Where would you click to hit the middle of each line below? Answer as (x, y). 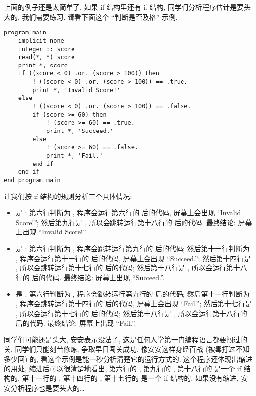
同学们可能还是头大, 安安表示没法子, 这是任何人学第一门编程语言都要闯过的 (126, 339)
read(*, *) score (46, 57)
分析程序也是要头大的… (48, 387)
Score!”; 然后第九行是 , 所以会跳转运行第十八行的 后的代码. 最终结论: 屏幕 (134, 222)
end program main (32, 180)
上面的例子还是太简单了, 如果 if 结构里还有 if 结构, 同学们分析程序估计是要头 (128, 7)
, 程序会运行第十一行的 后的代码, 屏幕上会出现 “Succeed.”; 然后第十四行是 (133, 258)
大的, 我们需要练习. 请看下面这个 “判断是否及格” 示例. (91, 16)
